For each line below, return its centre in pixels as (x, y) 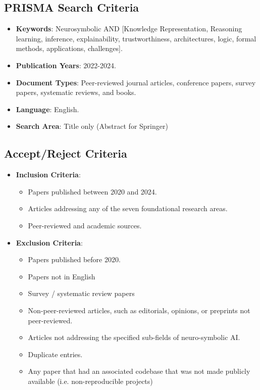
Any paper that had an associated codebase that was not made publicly (139, 371)
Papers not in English (62, 276)
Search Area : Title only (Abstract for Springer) (92, 126)
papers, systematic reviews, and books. (76, 92)
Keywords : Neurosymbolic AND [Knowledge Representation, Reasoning (129, 29)
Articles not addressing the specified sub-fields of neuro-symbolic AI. (134, 337)
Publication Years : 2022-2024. (66, 65)
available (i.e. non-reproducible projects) (90, 381)
